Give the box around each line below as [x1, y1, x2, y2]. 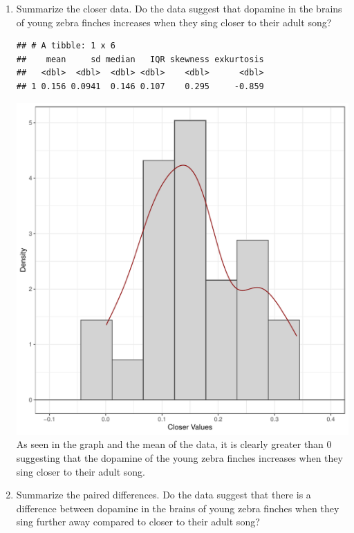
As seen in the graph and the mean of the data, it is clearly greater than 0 [16, 437, 332, 451]
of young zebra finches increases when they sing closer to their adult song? [16, 15, 332, 29]
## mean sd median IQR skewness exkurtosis [16, 54, 264, 64]
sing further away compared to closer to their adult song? [16, 514, 260, 529]
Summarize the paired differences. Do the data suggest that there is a [16, 487, 311, 502]
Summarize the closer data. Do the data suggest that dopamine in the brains [16, 1, 342, 15]
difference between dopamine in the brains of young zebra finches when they [16, 501, 339, 515]
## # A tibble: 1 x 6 [16, 41, 115, 51]
